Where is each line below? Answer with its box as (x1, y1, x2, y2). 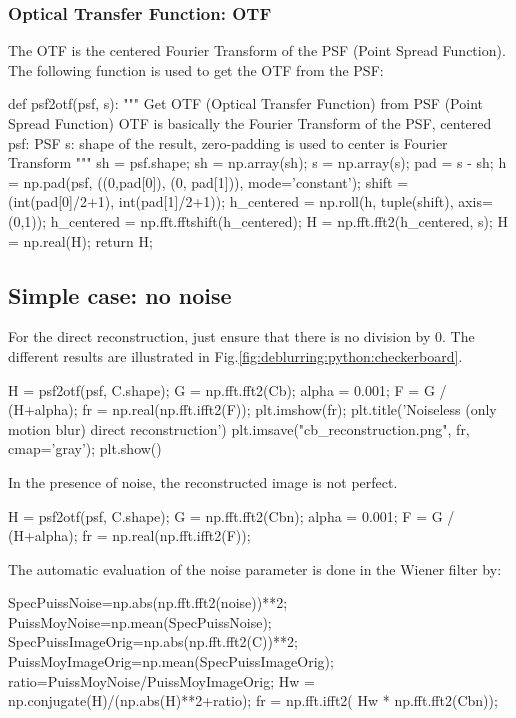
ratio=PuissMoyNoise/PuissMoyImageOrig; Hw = (8, 670, 315, 691)
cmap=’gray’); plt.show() (8, 438, 162, 459)
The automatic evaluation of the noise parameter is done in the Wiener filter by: (8, 558, 502, 579)
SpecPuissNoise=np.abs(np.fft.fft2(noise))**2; (8, 592, 288, 613)
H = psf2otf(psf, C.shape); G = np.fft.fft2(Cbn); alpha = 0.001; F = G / (8, 505, 455, 526)
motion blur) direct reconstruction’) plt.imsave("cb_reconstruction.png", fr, (8, 418, 470, 439)
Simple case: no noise (8, 279, 232, 310)
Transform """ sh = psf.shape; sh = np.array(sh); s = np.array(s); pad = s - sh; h (8, 152, 507, 173)
